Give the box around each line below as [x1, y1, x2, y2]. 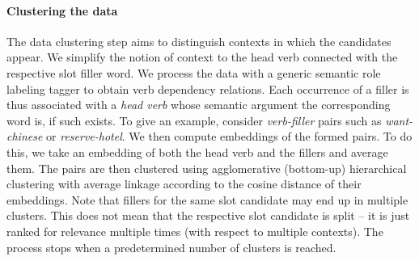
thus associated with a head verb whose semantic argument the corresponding [6, 96, 391, 113]
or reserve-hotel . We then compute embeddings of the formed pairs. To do [46, 128, 413, 145]
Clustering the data [6, 2, 118, 19]
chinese [6, 128, 43, 145]
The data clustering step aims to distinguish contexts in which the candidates [6, 32, 391, 49]
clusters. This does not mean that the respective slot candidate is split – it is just [6, 207, 410, 224]
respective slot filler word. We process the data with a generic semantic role [6, 64, 381, 81]
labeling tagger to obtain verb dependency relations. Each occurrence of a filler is [6, 80, 409, 97]
